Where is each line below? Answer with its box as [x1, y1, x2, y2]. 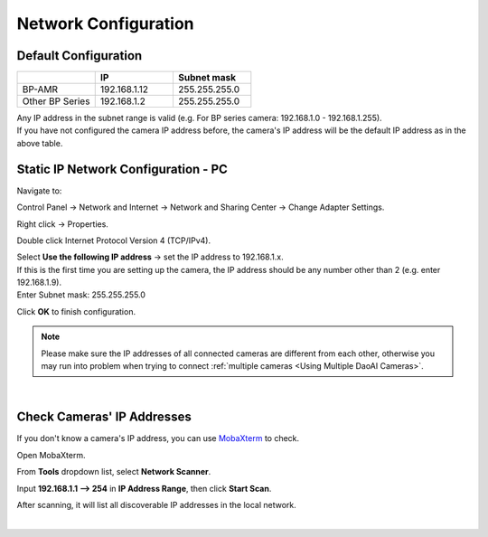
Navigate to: [16, 185, 62, 196]
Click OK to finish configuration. [16, 306, 136, 316]
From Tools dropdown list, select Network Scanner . [16, 466, 211, 477]
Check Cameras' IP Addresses [16, 410, 192, 425]
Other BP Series [22, 95, 90, 108]
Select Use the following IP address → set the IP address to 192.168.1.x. [16, 251, 284, 262]
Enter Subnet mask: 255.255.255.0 [16, 289, 146, 300]
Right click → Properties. [16, 218, 108, 230]
